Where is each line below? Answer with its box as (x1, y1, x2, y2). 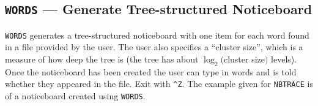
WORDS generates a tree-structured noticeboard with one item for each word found (5, 28, 309, 41)
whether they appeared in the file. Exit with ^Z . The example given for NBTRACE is (5, 77, 313, 90)
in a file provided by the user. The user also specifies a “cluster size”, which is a (5, 40, 303, 53)
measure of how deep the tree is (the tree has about (5, 53, 199, 66)
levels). (271, 53, 297, 66)
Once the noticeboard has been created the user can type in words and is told (5, 65, 297, 78)
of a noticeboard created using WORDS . (5, 89, 146, 102)
